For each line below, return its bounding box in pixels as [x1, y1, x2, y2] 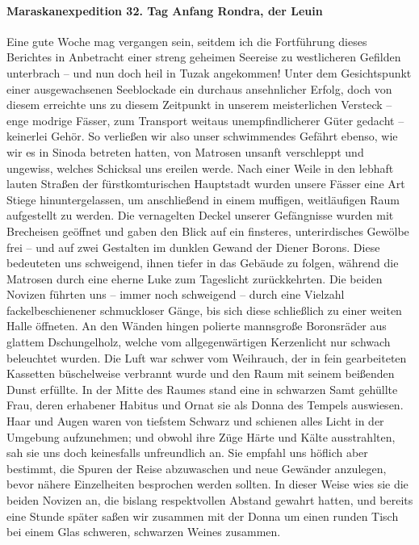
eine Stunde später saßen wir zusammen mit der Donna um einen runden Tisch [6, 507, 399, 524]
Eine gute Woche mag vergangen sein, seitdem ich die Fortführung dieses [6, 32, 367, 49]
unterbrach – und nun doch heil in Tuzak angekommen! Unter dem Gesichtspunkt [6, 64, 412, 81]
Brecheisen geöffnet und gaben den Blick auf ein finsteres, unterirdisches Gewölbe [6, 222, 409, 239]
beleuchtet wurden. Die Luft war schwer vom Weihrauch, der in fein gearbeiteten [6, 349, 407, 366]
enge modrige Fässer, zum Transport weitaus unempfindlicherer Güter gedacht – [6, 111, 404, 128]
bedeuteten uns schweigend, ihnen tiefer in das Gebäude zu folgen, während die [6, 254, 399, 271]
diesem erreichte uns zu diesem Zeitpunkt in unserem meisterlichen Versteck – [6, 96, 392, 113]
